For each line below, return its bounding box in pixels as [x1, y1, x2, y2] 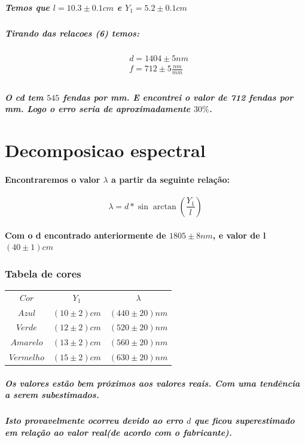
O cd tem [5, 91, 44, 103]
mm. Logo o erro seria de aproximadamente [5, 103, 191, 115]
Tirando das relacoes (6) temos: [5, 26, 139, 39]
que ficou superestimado [194, 414, 295, 427]
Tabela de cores [5, 266, 81, 281]
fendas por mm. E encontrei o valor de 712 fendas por [63, 91, 294, 103]
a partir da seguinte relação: [111, 173, 230, 185]
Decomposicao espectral [5, 137, 206, 162]
